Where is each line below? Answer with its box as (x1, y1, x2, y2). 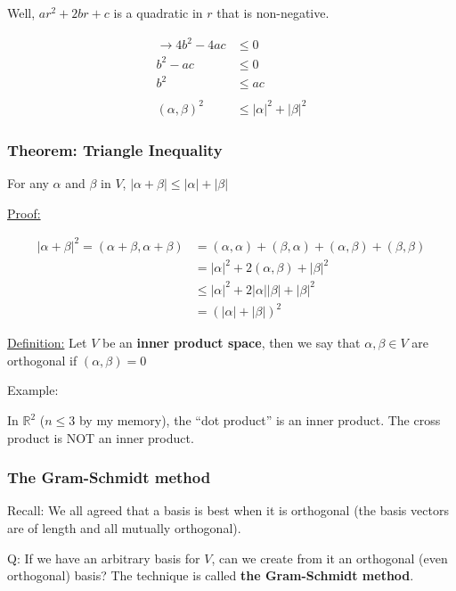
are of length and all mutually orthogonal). (7, 519, 241, 538)
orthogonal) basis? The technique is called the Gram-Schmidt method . (7, 566, 414, 585)
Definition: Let (7, 333, 87, 352)
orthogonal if (7, 350, 77, 369)
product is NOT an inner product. (7, 428, 194, 447)
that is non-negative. (216, 4, 330, 21)
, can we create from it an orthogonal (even (211, 548, 448, 567)
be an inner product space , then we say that (102, 333, 361, 352)
